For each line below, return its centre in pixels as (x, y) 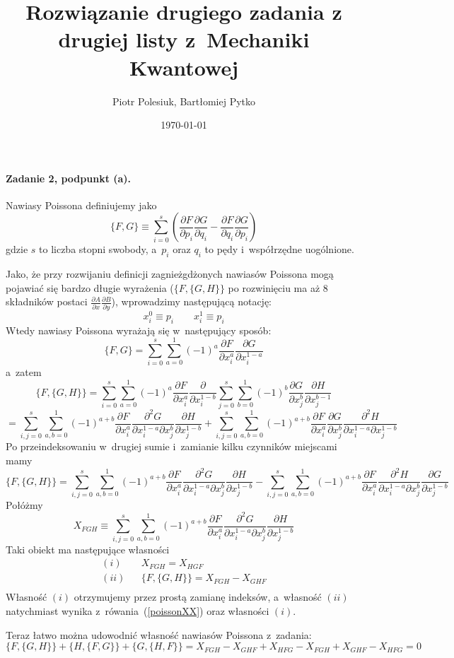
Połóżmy (24, 504)
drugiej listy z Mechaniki (184, 39)
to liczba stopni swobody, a (98, 249)
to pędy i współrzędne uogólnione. (279, 249)
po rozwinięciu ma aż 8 (278, 287)
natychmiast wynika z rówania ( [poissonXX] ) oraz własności (138, 611)
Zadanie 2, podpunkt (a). (69, 178)
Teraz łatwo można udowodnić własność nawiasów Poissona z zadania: (159, 634)
